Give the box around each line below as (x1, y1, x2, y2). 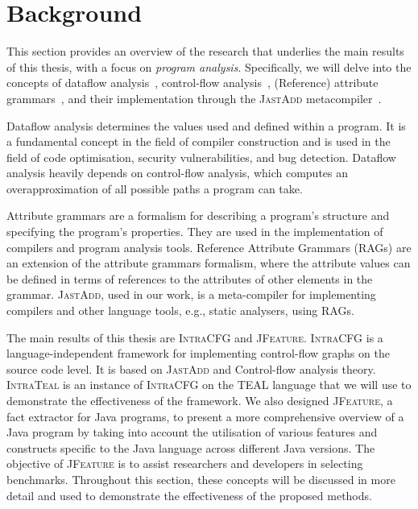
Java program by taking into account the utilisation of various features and (6, 424, 378, 441)
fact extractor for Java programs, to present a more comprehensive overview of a (6, 408, 404, 424)
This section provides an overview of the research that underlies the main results (6, 43, 404, 60)
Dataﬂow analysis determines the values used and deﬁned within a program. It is (6, 117, 406, 134)
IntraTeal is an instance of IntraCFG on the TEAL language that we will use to (6, 376, 412, 393)
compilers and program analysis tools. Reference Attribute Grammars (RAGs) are (6, 238, 412, 255)
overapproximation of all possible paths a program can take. (6, 180, 303, 197)
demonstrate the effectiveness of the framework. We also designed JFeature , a (6, 392, 393, 408)
